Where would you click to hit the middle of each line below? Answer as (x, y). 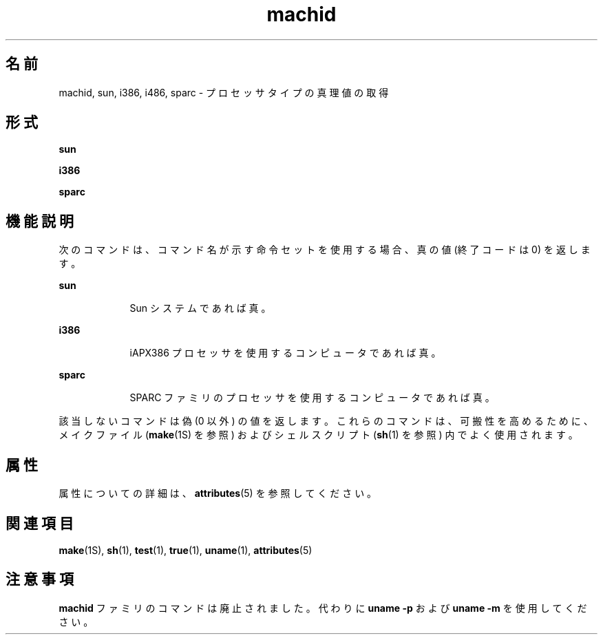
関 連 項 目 (40, 523)
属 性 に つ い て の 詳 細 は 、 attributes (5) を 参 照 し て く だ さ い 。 (218, 493)
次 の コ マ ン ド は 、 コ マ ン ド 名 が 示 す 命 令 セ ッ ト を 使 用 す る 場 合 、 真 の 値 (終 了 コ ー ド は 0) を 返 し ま (325, 250)
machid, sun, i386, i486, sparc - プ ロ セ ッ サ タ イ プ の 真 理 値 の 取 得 (224, 92)
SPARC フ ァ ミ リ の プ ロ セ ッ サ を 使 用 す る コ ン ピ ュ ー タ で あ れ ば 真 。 (312, 398)
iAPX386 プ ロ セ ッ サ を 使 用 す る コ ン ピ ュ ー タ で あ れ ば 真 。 (285, 353)
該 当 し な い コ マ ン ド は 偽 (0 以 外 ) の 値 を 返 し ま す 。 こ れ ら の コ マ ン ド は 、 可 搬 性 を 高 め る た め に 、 (326, 421)
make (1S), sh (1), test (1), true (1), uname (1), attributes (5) (186, 550)
